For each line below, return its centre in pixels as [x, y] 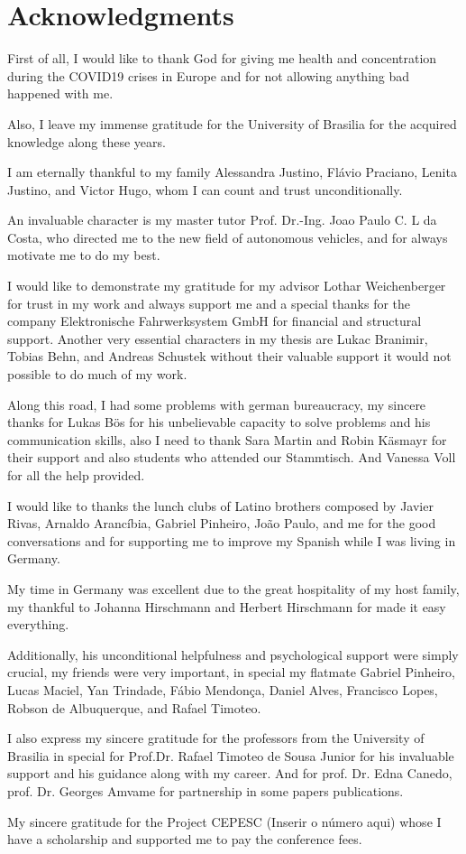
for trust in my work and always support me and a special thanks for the [209, 303]
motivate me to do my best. [84, 255]
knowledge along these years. [87, 141]
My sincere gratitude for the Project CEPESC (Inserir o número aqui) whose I [224, 821]
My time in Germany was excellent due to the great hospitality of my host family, [233, 588]
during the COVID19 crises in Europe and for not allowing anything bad [209, 75]
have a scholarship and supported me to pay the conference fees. [185, 839]
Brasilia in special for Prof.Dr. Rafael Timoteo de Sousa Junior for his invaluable [231, 755]
